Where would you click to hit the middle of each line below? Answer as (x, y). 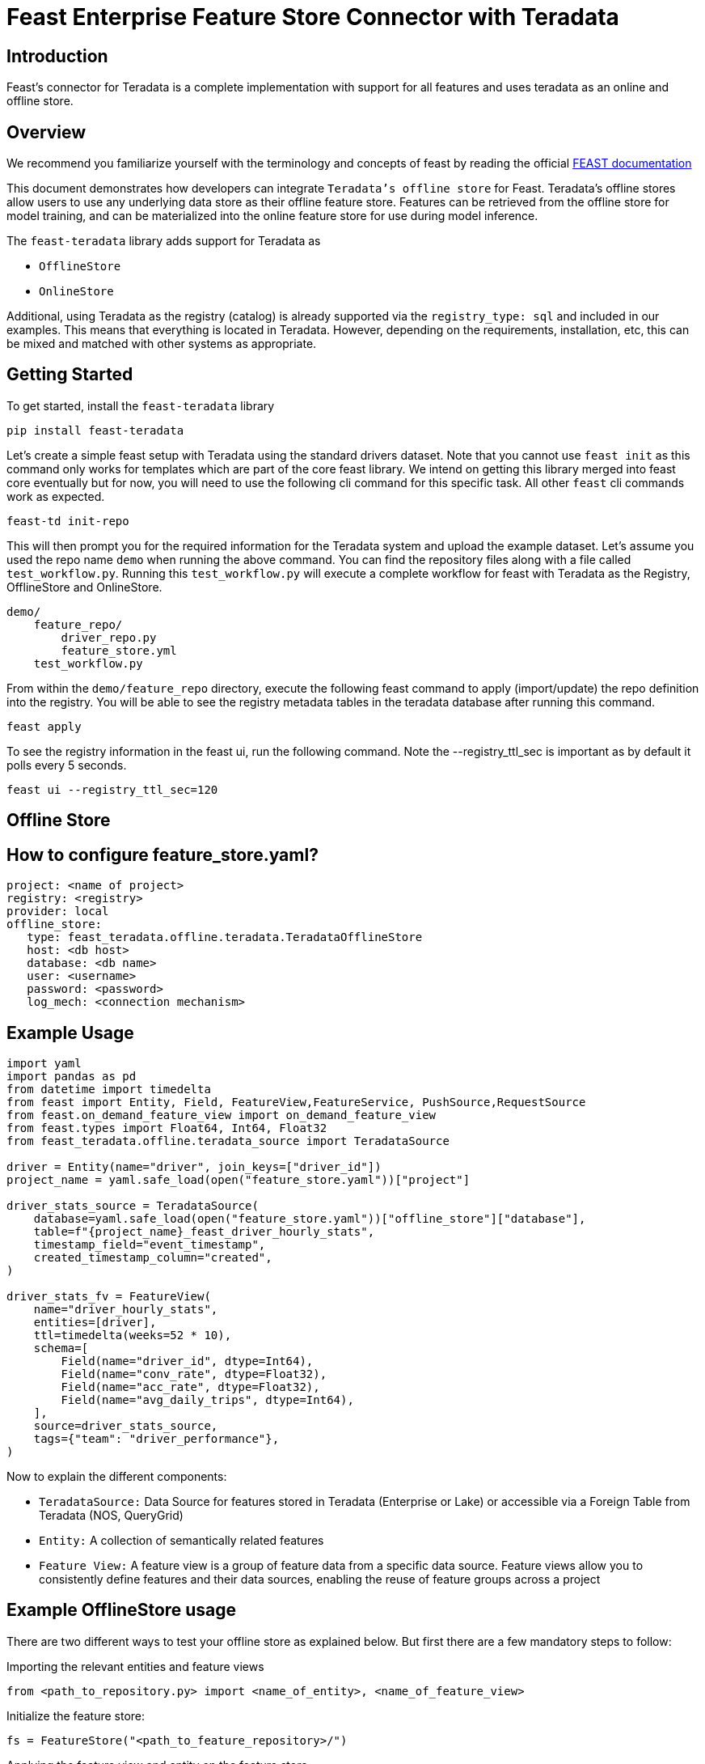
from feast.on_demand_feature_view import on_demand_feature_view (222, 1115)
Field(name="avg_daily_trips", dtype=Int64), (207, 1399)
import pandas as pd (72, 1076)
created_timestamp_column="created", (153, 1257)
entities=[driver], (95, 1322)
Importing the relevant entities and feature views (135, 1666)
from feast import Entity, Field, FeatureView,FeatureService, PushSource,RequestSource (296, 1102)
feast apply (44, 726)
